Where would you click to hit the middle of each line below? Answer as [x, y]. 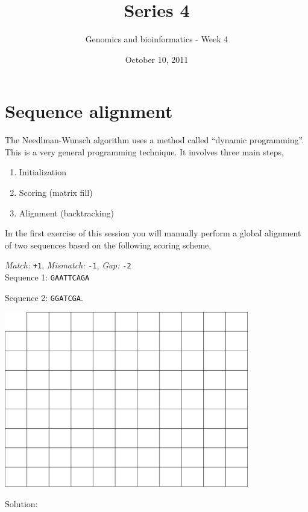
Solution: [21, 503]
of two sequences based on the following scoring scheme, [108, 245]
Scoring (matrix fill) [56, 193]
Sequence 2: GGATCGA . [44, 297]
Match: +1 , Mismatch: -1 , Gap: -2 [68, 265]
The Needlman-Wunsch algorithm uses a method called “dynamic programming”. [155, 140]
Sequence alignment [89, 111]
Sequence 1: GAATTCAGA [47, 277]
